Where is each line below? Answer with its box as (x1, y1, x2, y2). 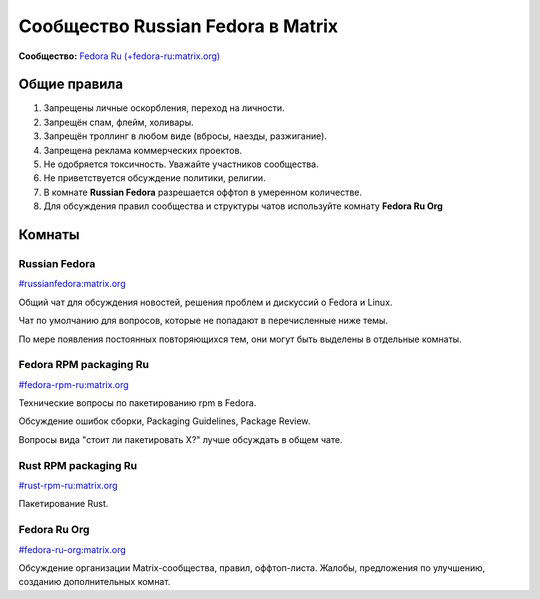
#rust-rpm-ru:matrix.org (18, 479, 119, 491)
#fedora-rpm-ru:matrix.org (18, 378, 129, 390)
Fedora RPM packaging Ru (18, 358, 150, 372)
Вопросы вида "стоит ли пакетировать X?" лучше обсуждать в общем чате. (18, 433, 343, 445)
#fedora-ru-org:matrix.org (18, 543, 127, 555)
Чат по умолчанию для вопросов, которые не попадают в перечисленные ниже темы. (18, 315, 389, 327)
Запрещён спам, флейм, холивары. (43, 116, 194, 128)
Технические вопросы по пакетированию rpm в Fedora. (18, 397, 257, 409)
